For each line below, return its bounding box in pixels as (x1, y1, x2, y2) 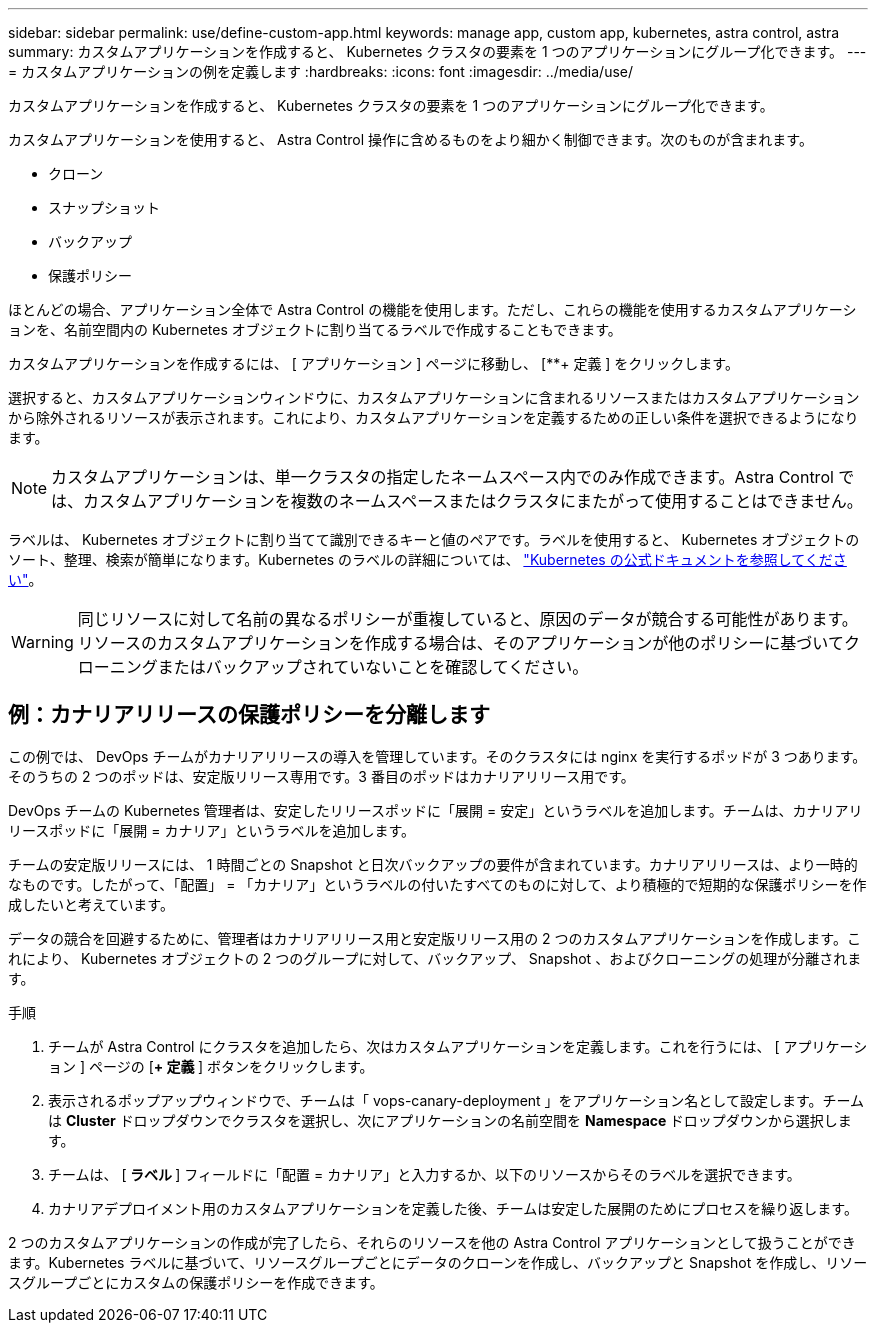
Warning (11, 632, 74, 652)
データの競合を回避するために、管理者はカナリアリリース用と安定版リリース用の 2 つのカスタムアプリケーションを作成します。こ (8, 929, 861, 947)
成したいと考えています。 (8, 895, 174, 913)
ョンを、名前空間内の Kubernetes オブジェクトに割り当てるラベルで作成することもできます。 (8, 321, 622, 338)
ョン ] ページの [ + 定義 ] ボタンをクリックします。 (48, 1057, 374, 1075)
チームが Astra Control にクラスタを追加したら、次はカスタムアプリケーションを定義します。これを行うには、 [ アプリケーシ (48, 1037, 868, 1055)
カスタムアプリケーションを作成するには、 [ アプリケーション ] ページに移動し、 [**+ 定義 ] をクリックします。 (8, 355, 739, 372)
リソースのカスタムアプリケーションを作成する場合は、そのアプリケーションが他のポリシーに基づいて (77, 633, 844, 653)
